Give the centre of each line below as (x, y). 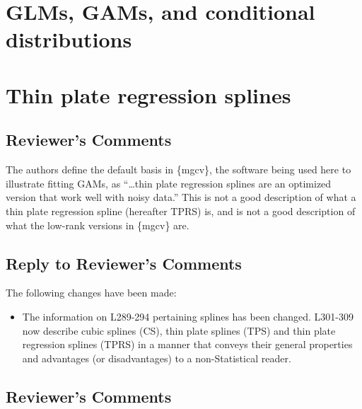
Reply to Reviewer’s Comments (124, 263)
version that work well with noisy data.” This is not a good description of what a (181, 197)
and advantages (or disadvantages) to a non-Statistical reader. (157, 358)
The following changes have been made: (91, 293)
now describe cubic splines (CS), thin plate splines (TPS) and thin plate (179, 330)
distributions (69, 39)
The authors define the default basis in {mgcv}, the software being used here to (179, 169)
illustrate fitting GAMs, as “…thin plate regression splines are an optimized (169, 183)
